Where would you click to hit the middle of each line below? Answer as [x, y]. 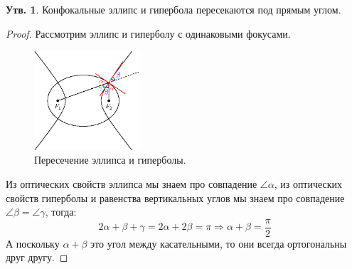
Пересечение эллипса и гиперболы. [110, 160]
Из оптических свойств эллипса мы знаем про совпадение [132, 184]
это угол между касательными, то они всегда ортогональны [219, 243]
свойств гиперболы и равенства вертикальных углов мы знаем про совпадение [175, 197]
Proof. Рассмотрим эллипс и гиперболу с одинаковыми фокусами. [148, 33]
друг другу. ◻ [37, 257]
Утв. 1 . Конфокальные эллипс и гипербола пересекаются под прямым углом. [174, 9]
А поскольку [33, 243]
